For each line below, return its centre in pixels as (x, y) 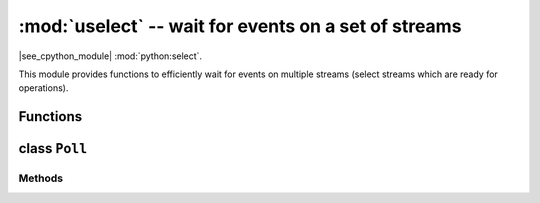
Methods (41, 178)
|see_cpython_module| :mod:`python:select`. (110, 56)
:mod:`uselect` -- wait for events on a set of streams (240, 26)
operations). (43, 88)
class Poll (53, 148)
